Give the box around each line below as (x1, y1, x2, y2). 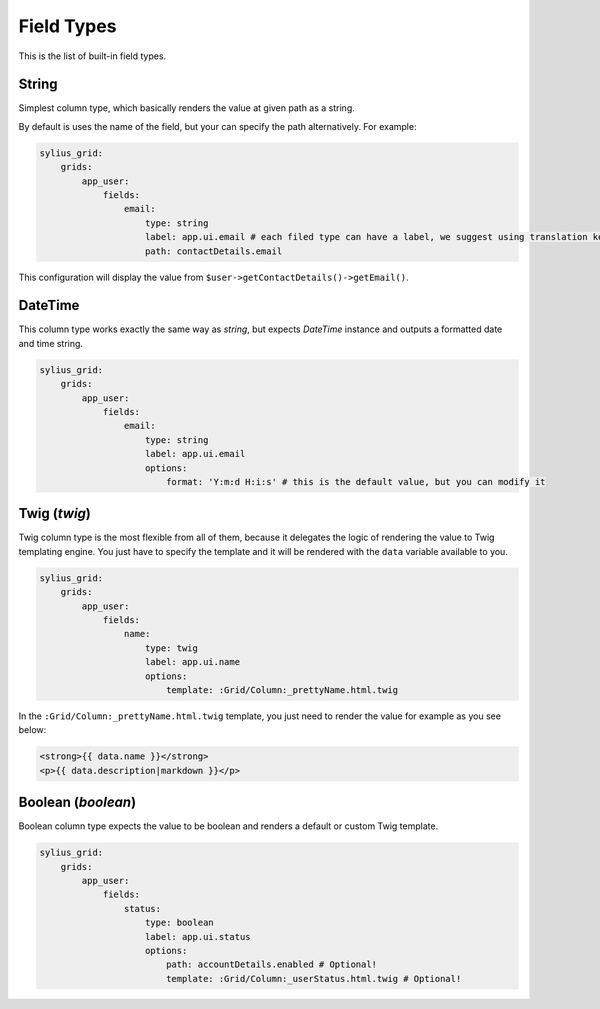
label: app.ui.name (145, 656, 240, 668)
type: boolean (145, 917, 214, 929)
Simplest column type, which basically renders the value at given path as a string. (18, 102, 355, 114)
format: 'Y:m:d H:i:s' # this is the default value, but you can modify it (165, 476, 546, 487)
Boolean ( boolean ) (18, 794, 137, 811)
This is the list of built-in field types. (18, 50, 167, 62)
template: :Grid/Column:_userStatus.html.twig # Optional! (165, 973, 462, 984)
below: (18, 724, 47, 736)
